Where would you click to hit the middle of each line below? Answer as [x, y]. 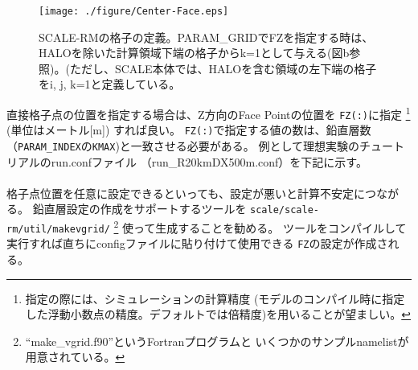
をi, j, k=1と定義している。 [110, 84]
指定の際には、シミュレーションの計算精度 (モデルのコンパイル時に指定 [215, 298]
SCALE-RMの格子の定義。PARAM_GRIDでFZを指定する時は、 [206, 37]
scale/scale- [285, 210]
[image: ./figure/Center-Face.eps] [134, 11]
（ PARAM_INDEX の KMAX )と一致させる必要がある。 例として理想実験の [183, 146]
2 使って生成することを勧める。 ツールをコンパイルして [260, 226]
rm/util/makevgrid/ [58, 229]
